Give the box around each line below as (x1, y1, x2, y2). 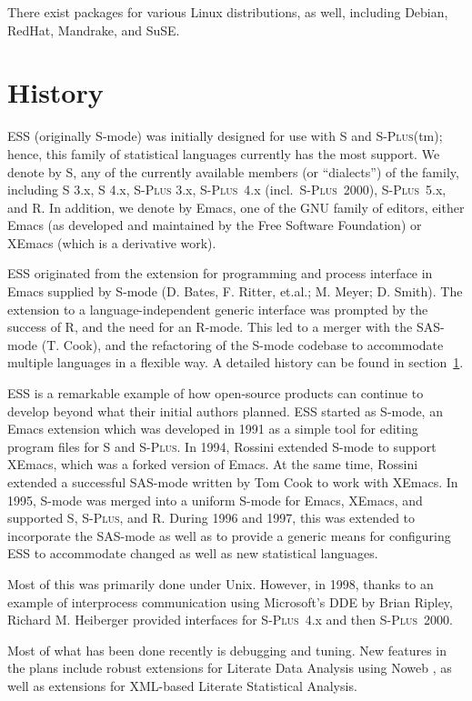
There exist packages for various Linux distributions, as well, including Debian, (7, 3, 448, 21)
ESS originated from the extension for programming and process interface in (7, 264, 433, 283)
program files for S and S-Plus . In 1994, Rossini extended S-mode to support (7, 436, 437, 456)
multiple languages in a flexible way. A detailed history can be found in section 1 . (7, 353, 464, 372)
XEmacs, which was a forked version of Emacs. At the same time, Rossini (7, 455, 418, 474)
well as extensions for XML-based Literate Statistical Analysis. (7, 676, 357, 695)
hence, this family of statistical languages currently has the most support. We (7, 144, 440, 163)
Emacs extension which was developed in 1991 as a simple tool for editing (7, 419, 418, 438)
